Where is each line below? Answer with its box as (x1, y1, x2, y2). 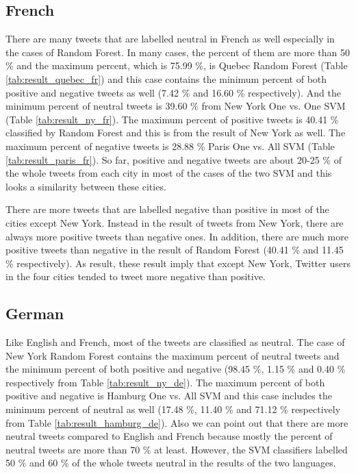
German (5, 303, 64, 324)
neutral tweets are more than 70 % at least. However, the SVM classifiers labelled (5, 442, 348, 456)
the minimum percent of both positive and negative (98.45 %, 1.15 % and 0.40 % (5, 362, 346, 376)
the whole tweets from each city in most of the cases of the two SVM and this (5, 166, 332, 180)
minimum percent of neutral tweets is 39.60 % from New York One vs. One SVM (5, 99, 346, 113)
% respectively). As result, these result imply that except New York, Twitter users (5, 255, 351, 270)
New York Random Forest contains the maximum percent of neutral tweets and (5, 348, 340, 362)
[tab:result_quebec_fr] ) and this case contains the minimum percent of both (5, 71, 327, 86)
